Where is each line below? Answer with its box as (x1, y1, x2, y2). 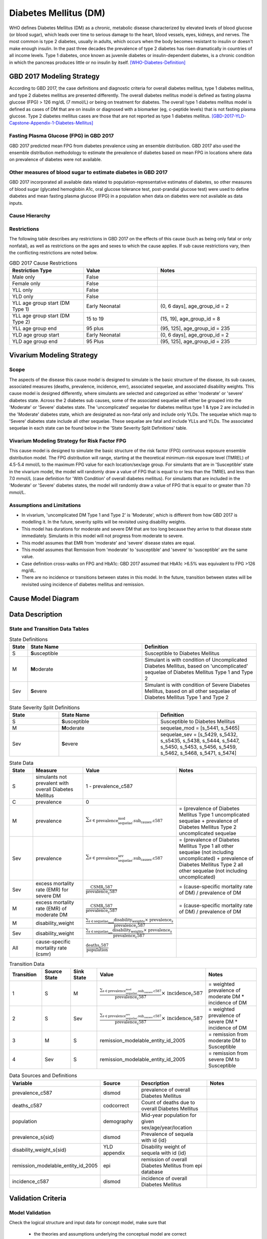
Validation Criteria (9, 1194, 67, 1203)
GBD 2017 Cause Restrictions (9, 259, 78, 266)
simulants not (35, 774, 67, 781)
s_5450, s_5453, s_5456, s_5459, (160, 743, 237, 750)
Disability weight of (141, 1143, 186, 1150)
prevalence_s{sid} (12, 1133, 54, 1140)
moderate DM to (208, 1037, 247, 1044)
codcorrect (103, 1102, 130, 1109)
